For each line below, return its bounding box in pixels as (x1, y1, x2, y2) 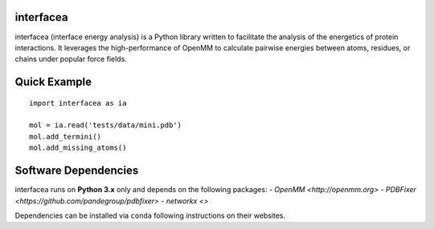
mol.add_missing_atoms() (29, 143, 127, 152)
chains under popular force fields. (14, 54, 128, 64)
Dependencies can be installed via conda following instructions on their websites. (14, 211, 286, 220)
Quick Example (14, 75, 92, 89)
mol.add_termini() (29, 132, 102, 141)
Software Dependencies (14, 164, 139, 178)
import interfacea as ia (29, 98, 127, 107)
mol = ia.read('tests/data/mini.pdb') (29, 121, 182, 130)
